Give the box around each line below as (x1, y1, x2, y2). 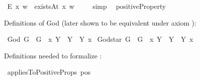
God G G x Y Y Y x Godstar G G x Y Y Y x (7, 34, 193, 44)
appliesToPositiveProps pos (7, 67, 91, 77)
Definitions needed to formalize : (4, 50, 102, 60)
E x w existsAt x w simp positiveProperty (7, 1, 166, 11)
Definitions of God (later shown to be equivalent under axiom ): (4, 17, 197, 27)
